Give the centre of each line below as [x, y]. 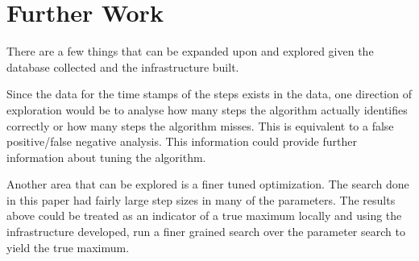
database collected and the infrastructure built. [123, 66]
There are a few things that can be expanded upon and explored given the [190, 51]
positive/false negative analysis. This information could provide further [182, 141]
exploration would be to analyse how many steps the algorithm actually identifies [207, 109]
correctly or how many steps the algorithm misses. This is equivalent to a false [200, 125]
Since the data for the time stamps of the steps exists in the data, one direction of [209, 94]
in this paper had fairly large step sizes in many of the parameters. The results [201, 199]
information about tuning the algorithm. [106, 157]
